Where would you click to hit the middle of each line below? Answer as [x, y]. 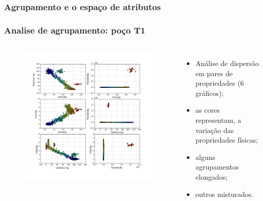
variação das [215, 130]
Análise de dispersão [227, 63]
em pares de [214, 73]
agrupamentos [217, 167]
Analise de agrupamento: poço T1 [75, 30]
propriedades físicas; [227, 140]
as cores [208, 110]
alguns [206, 157]
